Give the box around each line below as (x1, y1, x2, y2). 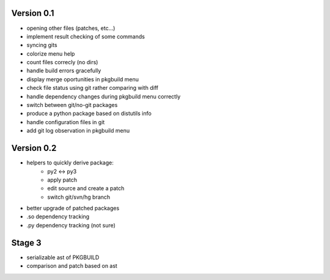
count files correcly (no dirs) (26, 59, 98, 66)
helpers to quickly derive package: (26, 159, 114, 166)
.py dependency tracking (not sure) (26, 221, 116, 229)
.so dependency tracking (26, 213, 90, 220)
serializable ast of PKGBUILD (26, 254, 100, 261)
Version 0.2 (11, 143, 57, 153)
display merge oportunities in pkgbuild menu (26, 75, 139, 83)
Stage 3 (11, 237, 42, 248)
